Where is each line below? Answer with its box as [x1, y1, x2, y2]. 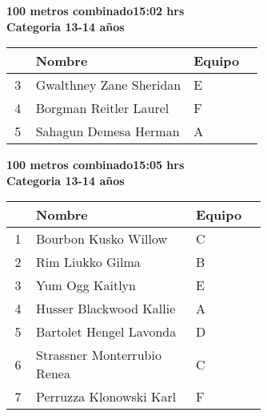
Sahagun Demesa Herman [35, 122, 180, 141]
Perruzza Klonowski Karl [36, 387, 177, 406]
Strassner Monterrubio [36, 345, 161, 365]
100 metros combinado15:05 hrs [6, 156, 185, 173]
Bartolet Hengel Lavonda [36, 322, 177, 341]
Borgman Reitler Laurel [35, 99, 169, 118]
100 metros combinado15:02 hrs [6, 2, 185, 18]
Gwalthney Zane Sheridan [35, 75, 181, 95]
